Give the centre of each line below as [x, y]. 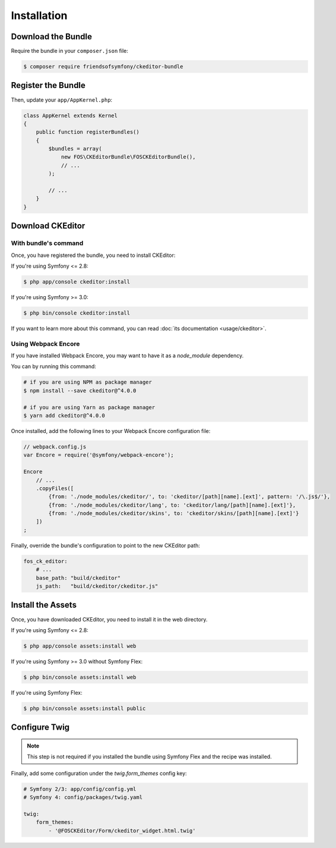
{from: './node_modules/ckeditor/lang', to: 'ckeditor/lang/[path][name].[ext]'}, [172, 505]
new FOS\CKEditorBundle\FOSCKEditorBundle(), [128, 157]
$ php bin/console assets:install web [80, 677]
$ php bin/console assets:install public [85, 708]
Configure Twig [40, 728]
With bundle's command [47, 243]
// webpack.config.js [55, 447]
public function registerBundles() [88, 132]
